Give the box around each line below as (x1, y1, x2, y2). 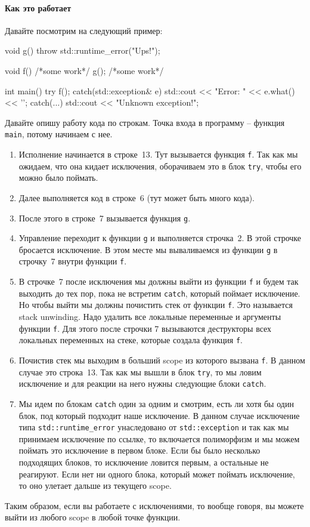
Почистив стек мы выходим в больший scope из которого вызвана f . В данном (18, 354, 305, 366)
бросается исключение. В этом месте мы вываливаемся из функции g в (18, 243, 278, 255)
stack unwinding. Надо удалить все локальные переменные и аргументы (18, 310, 281, 323)
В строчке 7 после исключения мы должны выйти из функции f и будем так (18, 275, 299, 288)
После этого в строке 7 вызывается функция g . (18, 211, 191, 224)
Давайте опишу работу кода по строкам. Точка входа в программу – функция (5, 116, 285, 128)
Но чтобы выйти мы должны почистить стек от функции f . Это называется (18, 298, 293, 311)
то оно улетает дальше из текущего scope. (18, 479, 172, 492)
